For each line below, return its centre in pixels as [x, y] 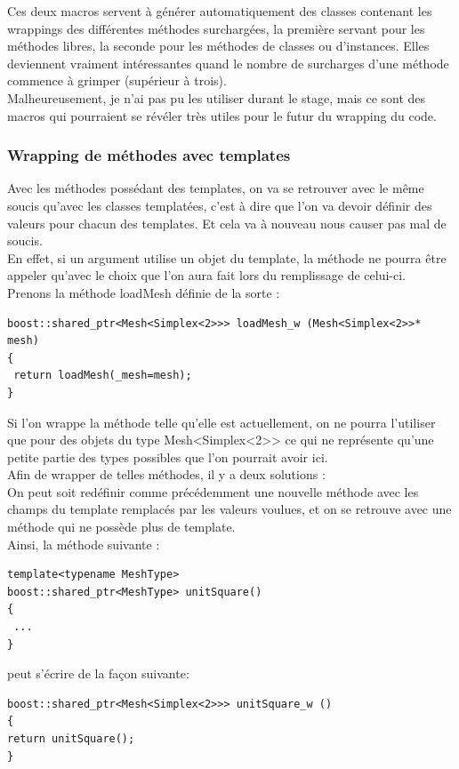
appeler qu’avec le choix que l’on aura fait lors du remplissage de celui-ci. [206, 275]
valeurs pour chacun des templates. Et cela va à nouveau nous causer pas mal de [227, 223]
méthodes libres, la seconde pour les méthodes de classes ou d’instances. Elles [218, 46]
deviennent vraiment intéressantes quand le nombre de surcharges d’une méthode [228, 63]
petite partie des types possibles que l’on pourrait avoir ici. [168, 457]
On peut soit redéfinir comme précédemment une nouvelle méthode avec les [213, 491]
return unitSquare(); [71, 739]
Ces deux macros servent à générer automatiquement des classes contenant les [220, 11]
